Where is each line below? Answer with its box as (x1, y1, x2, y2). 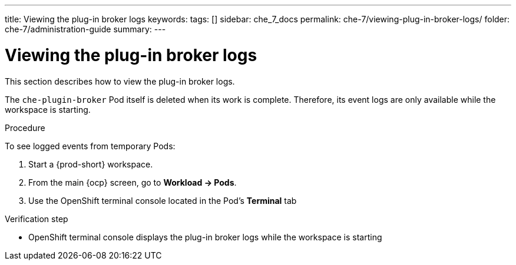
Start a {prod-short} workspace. (28, 159, 153, 169)
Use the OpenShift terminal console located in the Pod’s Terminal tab (28, 195, 297, 206)
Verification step (5, 213, 68, 224)
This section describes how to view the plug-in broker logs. (5, 76, 235, 86)
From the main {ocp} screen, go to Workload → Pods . (28, 177, 237, 187)
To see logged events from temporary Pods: (5, 140, 176, 151)
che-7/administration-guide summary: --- (5, 24, 166, 34)
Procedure (5, 122, 45, 133)
